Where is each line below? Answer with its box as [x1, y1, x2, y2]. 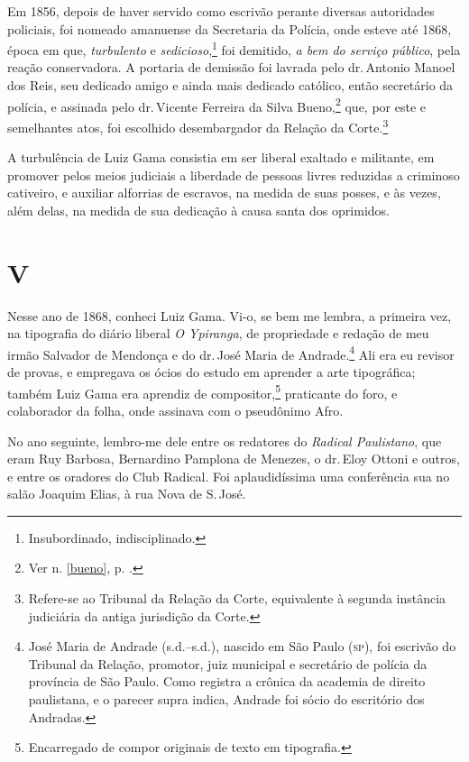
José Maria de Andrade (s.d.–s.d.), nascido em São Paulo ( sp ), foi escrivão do [28, 637, 456, 656]
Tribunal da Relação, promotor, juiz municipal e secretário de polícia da [28, 654, 428, 673]
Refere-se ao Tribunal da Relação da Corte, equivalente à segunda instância [28, 589, 446, 608]
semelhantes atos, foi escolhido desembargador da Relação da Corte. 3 [7, 115, 389, 136]
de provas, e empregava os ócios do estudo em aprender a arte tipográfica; [7, 363, 416, 381]
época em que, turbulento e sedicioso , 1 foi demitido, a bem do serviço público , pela [7, 38, 461, 59]
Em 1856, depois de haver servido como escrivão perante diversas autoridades [7, 2, 435, 20]
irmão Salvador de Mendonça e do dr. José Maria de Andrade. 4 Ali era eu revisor [7, 342, 455, 363]
